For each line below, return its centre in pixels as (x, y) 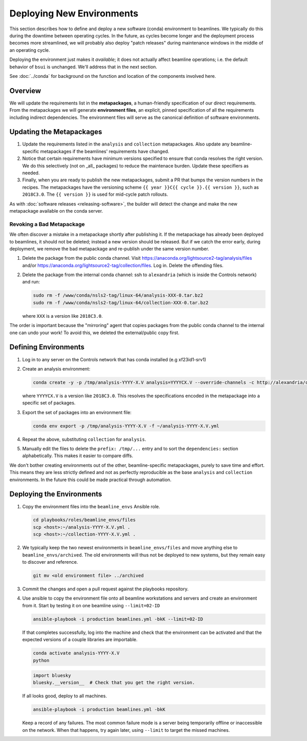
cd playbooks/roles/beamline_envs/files (84, 520)
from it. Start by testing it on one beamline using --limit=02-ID (91, 605)
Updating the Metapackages (56, 132)
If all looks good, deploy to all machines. (65, 696)
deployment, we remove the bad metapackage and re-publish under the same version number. (109, 249)
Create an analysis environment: (56, 368)
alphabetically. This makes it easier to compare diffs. (78, 456)
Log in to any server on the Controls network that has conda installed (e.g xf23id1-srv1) (114, 359)
